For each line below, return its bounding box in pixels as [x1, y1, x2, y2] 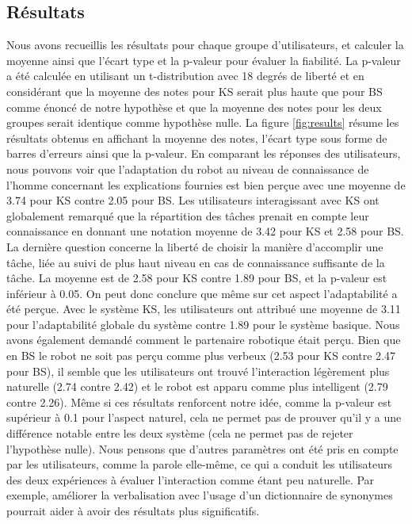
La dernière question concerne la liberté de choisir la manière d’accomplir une [6, 238, 383, 254]
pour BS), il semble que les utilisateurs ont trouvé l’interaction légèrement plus [6, 362, 390, 379]
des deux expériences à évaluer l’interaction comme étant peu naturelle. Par [6, 471, 375, 488]
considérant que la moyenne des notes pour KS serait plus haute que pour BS [6, 82, 383, 99]
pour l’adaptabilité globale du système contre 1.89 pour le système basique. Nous [6, 316, 400, 332]
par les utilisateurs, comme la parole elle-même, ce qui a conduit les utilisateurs [6, 456, 393, 472]
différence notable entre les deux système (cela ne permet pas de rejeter [6, 425, 353, 442]
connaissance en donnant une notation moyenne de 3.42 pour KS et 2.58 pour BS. [6, 223, 404, 239]
